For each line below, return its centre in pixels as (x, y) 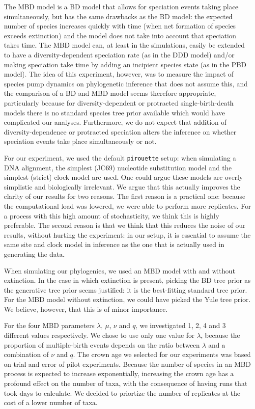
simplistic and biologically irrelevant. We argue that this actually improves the (122, 186)
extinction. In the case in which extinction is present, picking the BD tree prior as (127, 280)
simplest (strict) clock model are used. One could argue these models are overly (124, 177)
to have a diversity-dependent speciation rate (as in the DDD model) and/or (119, 54)
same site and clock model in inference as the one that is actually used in (114, 244)
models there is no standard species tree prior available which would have (114, 112)
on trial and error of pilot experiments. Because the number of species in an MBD (127, 364)
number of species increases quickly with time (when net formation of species (120, 26)
